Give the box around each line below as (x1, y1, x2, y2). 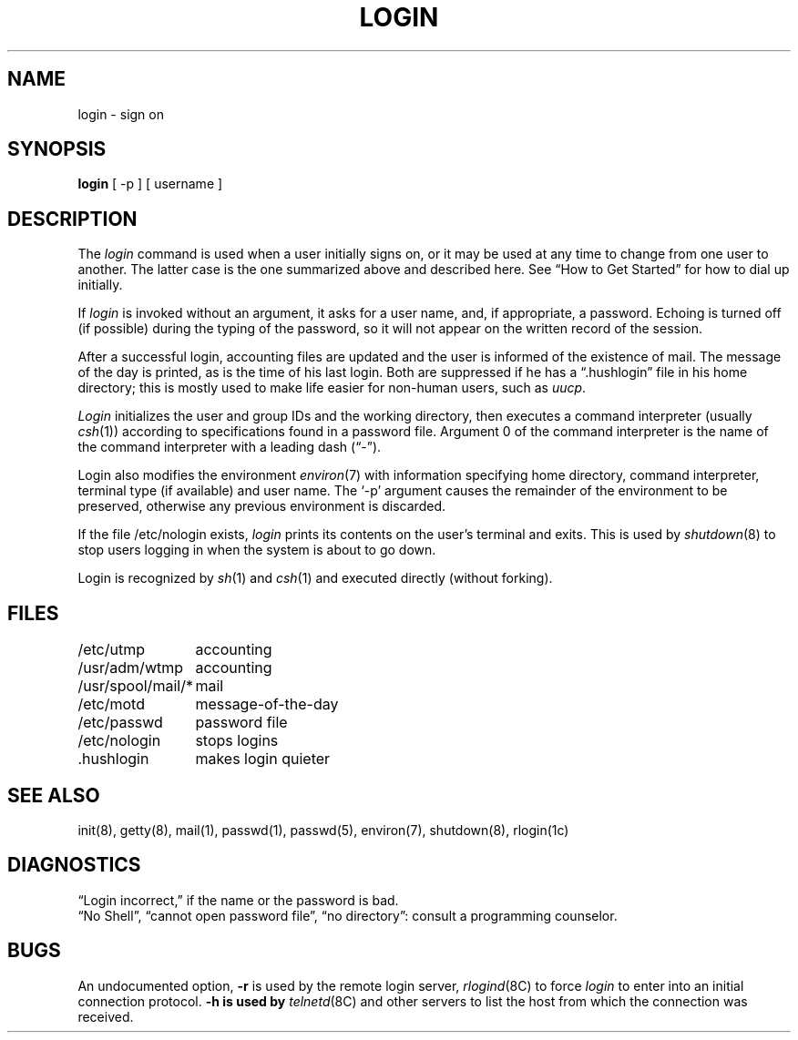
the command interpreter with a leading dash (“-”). (77, 439, 382, 455)
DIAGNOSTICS (7, 853, 141, 877)
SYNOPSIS (7, 138, 107, 161)
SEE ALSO (7, 783, 100, 807)
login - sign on (77, 106, 164, 122)
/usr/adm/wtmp (77, 658, 184, 678)
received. (77, 1008, 134, 1025)
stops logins (195, 731, 279, 750)
